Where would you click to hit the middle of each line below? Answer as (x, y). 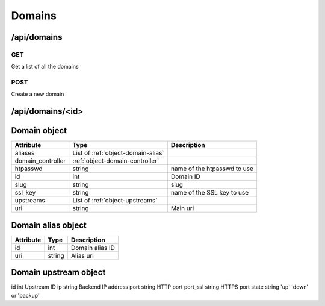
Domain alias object (49, 225)
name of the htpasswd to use (212, 169)
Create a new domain (38, 94)
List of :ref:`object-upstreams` (115, 201)
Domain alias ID (93, 248)
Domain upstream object (58, 273)
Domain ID (186, 176)
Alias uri (82, 255)
